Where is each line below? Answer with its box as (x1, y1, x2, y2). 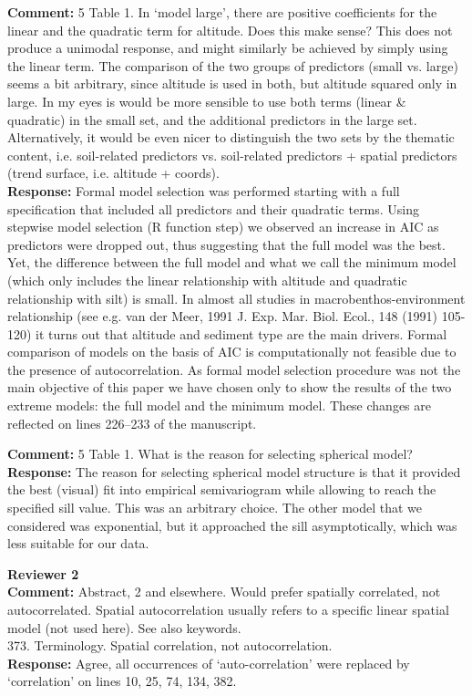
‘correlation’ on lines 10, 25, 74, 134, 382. (7, 671, 237, 691)
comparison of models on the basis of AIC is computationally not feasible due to (7, 342, 457, 361)
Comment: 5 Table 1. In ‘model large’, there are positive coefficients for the (7, 3, 437, 21)
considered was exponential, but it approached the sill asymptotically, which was (7, 515, 457, 535)
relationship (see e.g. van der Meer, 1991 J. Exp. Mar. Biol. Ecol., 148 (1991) (7, 306, 438, 326)
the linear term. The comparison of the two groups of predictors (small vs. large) (7, 56, 458, 75)
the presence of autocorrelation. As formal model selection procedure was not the (7, 359, 461, 379)
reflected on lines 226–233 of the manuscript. (7, 413, 257, 432)
